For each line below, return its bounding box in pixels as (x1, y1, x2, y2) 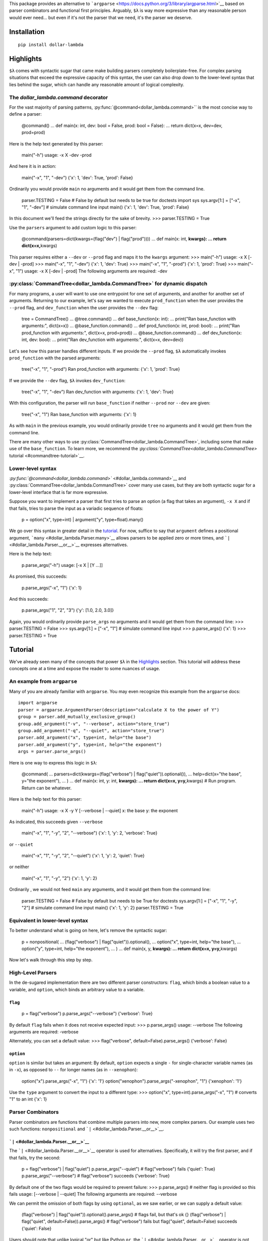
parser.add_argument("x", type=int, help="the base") (18, 735, 151, 741)
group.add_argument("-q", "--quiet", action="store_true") (18, 728, 165, 733)
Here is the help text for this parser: (9, 796, 82, 802)
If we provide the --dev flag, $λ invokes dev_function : (9, 377, 126, 383)
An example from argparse (9, 678, 77, 685)
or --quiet (9, 841, 33, 847)
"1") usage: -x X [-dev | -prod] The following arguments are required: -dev (15, 268, 168, 274)
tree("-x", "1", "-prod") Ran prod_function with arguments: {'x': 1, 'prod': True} (21, 366, 180, 372)
